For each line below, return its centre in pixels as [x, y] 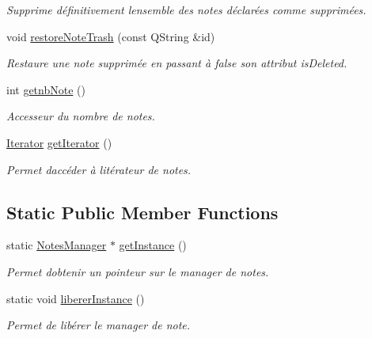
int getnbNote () [46, 89]
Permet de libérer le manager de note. [99, 325]
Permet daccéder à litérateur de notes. [99, 169]
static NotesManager [57, 245]
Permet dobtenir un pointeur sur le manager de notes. [138, 271]
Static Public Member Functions [142, 212]
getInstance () [153, 245]
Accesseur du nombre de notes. [81, 116]
